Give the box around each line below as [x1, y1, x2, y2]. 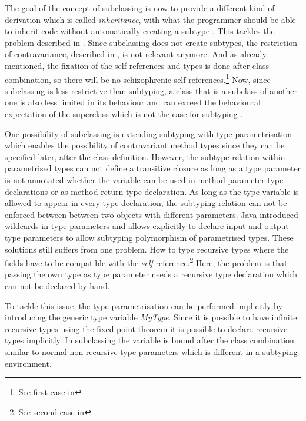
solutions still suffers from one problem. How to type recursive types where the [5, 243, 289, 255]
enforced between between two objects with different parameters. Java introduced [5, 208, 298, 220]
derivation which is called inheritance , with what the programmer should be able [5, 13, 296, 25]
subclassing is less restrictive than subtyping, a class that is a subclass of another [5, 84, 297, 97]
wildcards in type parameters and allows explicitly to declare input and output [5, 220, 289, 232]
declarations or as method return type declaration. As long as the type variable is [5, 185, 299, 197]
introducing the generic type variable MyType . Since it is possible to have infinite [5, 311, 297, 323]
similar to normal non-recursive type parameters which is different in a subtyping [5, 345, 298, 357]
